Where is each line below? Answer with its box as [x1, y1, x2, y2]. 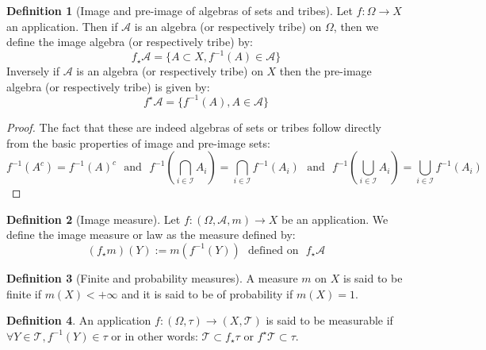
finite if [6, 285, 41, 302]
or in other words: [111, 327, 198, 344]
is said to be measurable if [266, 312, 393, 329]
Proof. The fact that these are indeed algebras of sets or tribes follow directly [6, 118, 381, 135]
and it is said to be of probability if [121, 285, 293, 302]
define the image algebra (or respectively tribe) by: [6, 33, 253, 50]
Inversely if [6, 63, 60, 79]
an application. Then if [6, 17, 118, 34]
